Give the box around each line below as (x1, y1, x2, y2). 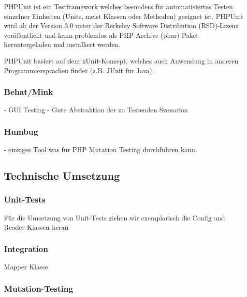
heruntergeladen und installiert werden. (4, 39, 120, 49)
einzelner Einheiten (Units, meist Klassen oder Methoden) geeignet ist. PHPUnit (4, 11, 244, 21)
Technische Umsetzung (4, 168, 120, 183)
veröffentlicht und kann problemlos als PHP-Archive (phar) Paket (4, 30, 199, 40)
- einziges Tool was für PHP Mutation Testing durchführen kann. (4, 144, 197, 155)
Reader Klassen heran (4, 222, 69, 232)
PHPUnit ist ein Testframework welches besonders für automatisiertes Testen (4, 1, 233, 11)
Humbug (4, 125, 38, 137)
